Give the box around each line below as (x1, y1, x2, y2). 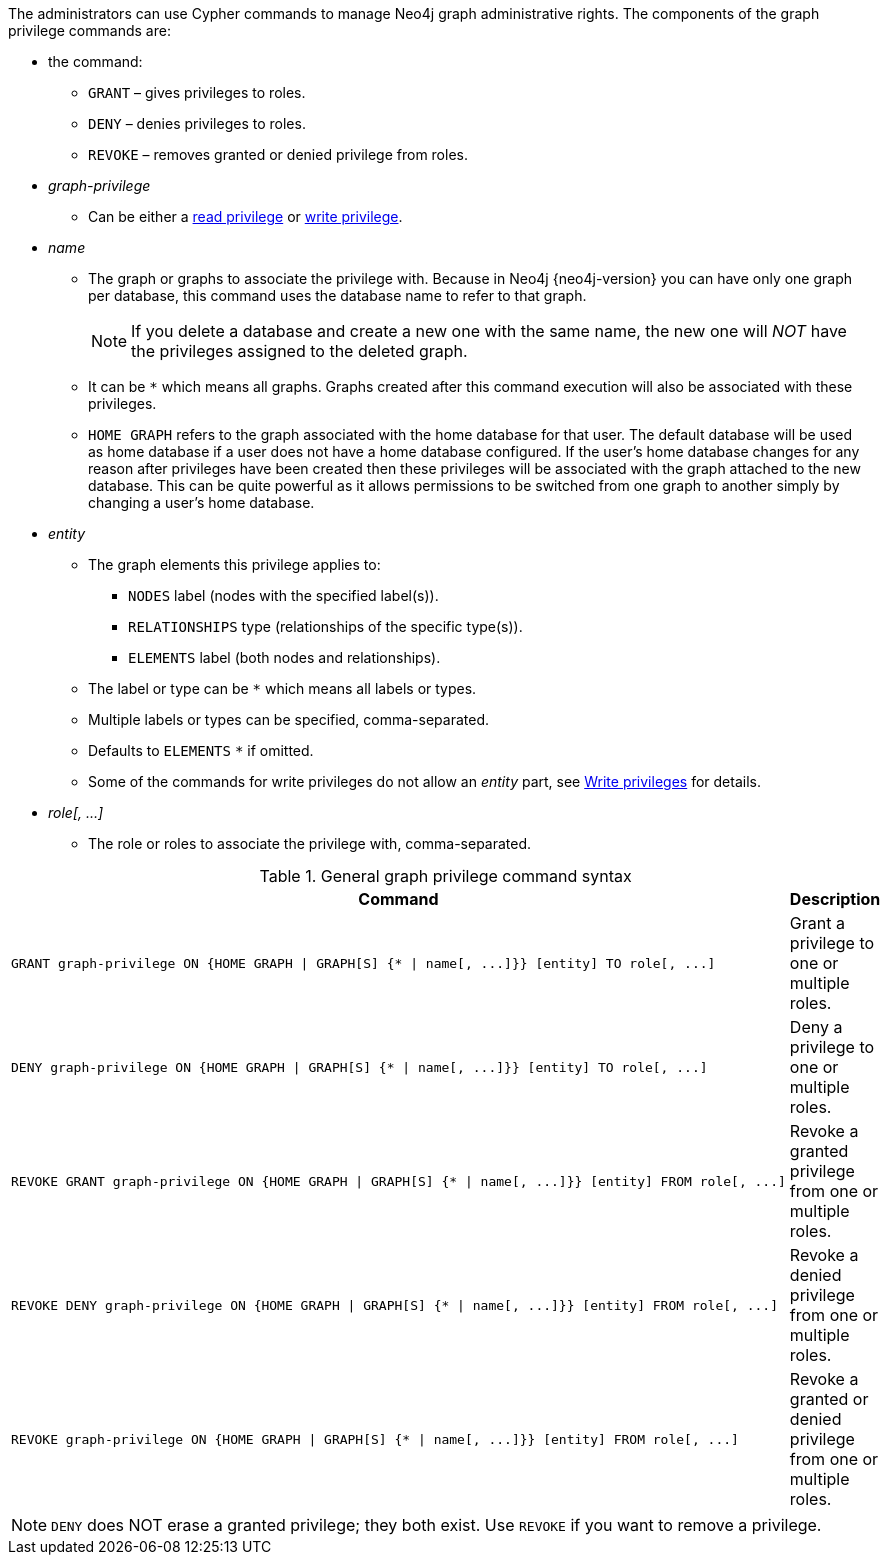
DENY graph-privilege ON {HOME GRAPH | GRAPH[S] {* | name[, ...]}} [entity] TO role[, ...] (11, 1059, 708, 1075)
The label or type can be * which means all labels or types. (88, 680, 477, 697)
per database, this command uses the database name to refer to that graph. (88, 287, 587, 304)
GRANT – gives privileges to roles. (88, 84, 306, 101)
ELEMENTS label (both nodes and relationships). (128, 649, 441, 666)
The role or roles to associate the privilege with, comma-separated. (88, 835, 532, 852)
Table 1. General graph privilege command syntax (259, 866, 632, 886)
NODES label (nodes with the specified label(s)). (128, 587, 439, 604)
